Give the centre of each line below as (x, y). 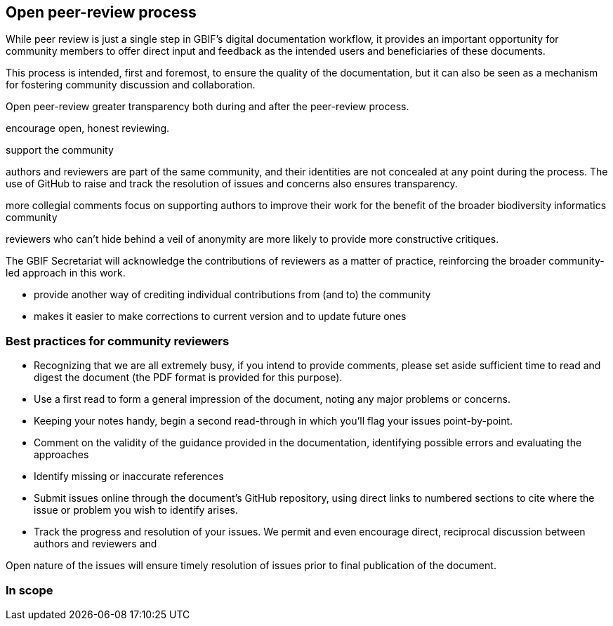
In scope (29, 590)
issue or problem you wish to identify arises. (136, 510)
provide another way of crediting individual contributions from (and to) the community (232, 295)
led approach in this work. (66, 273)
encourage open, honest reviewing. (88, 128)
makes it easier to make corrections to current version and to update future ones (220, 317)
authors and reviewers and (95, 544)
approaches (61, 455)
